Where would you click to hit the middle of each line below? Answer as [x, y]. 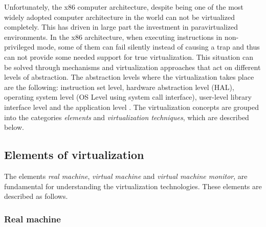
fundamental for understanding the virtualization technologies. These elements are [133, 186]
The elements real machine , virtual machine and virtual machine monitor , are [126, 176]
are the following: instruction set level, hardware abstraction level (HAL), [119, 87]
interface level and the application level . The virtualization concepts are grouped [132, 107]
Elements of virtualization [74, 155]
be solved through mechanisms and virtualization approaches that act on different [132, 67]
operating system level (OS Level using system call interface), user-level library [128, 97]
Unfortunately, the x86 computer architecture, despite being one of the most [124, 7]
